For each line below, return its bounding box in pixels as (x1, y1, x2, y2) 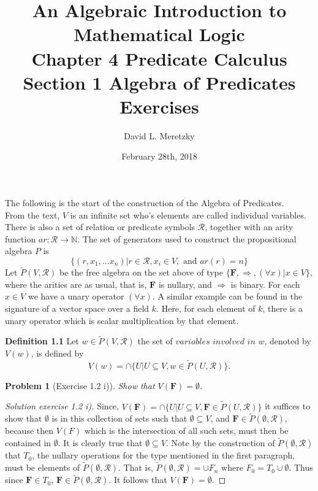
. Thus (289, 461, 313, 474)
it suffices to (265, 400, 311, 412)
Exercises (119, 93, 199, 118)
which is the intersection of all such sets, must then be (85, 424, 289, 437)
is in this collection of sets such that (51, 412, 187, 425)
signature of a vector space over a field (5, 302, 150, 315)
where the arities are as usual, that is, (5, 277, 147, 290)
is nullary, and (158, 277, 212, 290)
